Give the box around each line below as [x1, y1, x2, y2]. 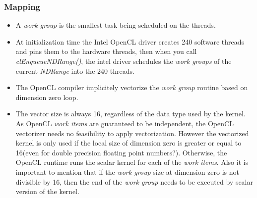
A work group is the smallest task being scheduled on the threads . [15, 20, 216, 30]
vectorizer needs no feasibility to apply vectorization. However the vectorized [15, 128, 249, 138]
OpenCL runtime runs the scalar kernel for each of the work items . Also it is [15, 157, 249, 167]
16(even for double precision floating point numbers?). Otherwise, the [15, 147, 227, 157]
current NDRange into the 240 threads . [15, 65, 134, 76]
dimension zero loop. [15, 92, 78, 102]
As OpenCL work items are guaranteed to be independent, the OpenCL [15, 118, 234, 128]
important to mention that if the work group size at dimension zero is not [15, 166, 240, 177]
